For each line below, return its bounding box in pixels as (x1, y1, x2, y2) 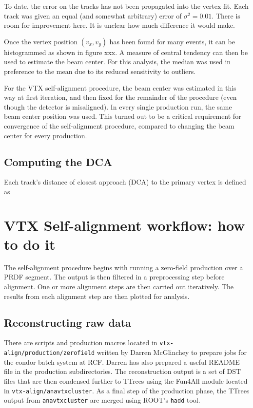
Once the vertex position (4, 36, 78, 46)
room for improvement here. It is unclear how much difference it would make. (4, 20, 235, 30)
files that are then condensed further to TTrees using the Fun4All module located (4, 375, 248, 386)
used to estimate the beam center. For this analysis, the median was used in (4, 56, 231, 67)
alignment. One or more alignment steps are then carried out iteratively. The (4, 281, 234, 292)
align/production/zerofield (4, 350, 95, 357)
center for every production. (4, 130, 87, 140)
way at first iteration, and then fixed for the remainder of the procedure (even (4, 92, 237, 102)
